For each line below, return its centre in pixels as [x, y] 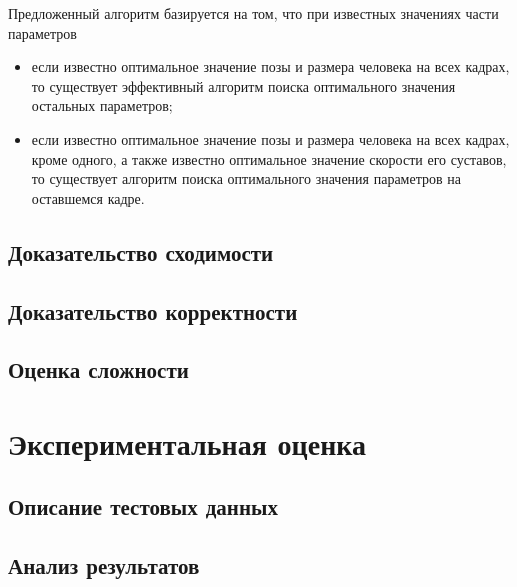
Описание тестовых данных [143, 506]
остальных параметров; [102, 105]
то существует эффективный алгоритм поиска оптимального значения [243, 85]
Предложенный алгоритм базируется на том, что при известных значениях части [253, 13]
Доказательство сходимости [141, 251]
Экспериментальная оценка [187, 442]
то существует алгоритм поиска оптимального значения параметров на [246, 178]
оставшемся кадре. [88, 197]
